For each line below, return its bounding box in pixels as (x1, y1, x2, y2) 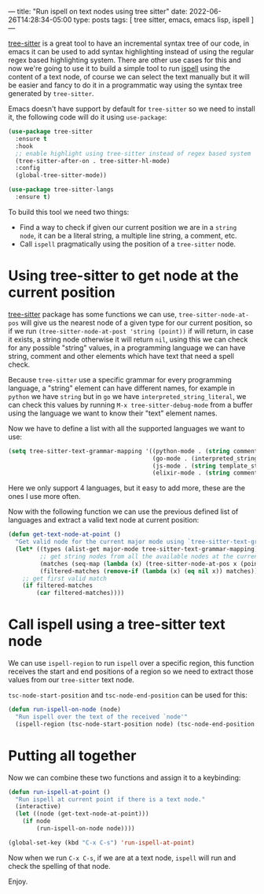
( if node (22, 818, 51, 826)
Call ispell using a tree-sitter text (8, 615, 225, 634)
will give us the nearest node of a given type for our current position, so (20, 318, 253, 327)
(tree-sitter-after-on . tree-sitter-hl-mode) (15, 157, 170, 164)
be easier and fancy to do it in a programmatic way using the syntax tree (8, 80, 243, 90)
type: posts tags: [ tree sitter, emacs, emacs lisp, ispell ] (73, 15, 254, 24)
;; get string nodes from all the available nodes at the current (39, 552, 262, 560)
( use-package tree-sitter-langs (8, 186, 114, 194)
